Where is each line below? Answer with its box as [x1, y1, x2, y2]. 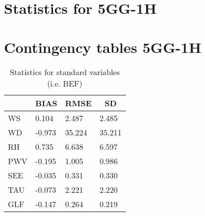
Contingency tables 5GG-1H [4, 37, 202, 57]
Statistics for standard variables [9, 66, 120, 78]
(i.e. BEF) [47, 77, 83, 89]
